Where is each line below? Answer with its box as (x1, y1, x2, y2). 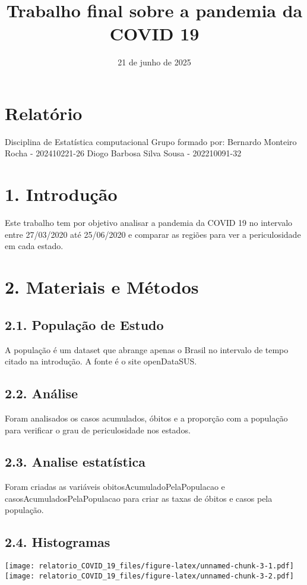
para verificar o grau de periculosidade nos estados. (5, 423, 191, 436)
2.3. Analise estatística (5, 452, 145, 471)
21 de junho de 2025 (118, 56, 191, 68)
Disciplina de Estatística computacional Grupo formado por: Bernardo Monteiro (5, 135, 297, 147)
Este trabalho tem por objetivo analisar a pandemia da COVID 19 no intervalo (5, 216, 293, 229)
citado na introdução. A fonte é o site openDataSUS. (5, 355, 197, 367)
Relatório (5, 100, 83, 125)
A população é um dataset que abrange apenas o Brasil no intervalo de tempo (5, 343, 289, 356)
